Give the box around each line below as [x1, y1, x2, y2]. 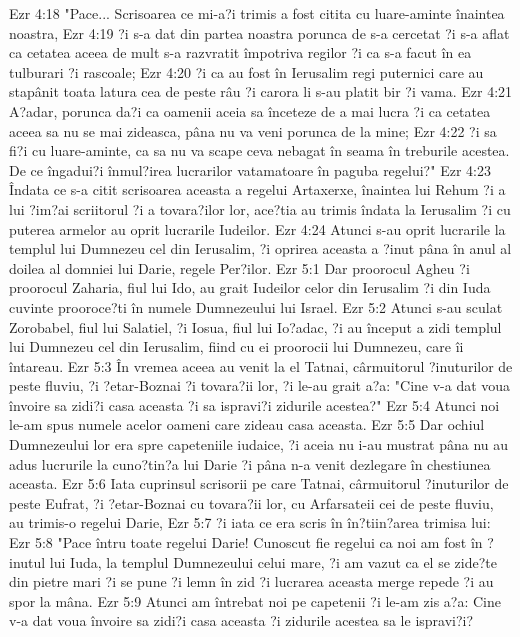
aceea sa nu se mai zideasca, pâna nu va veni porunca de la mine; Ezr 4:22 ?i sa [9, 120, 497, 141]
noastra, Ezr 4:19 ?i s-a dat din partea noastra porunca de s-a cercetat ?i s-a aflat [9, 22, 510, 43]
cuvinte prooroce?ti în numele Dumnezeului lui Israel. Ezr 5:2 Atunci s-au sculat [9, 296, 503, 317]
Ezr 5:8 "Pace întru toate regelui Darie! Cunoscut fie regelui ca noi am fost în [9, 532, 483, 553]
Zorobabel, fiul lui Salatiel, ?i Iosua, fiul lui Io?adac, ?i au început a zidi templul [9, 316, 502, 337]
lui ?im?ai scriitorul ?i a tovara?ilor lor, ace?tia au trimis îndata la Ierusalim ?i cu [9, 198, 511, 219]
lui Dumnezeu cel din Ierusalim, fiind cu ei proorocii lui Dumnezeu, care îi [9, 336, 464, 357]
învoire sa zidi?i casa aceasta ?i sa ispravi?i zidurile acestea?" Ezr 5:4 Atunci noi [9, 394, 500, 415]
